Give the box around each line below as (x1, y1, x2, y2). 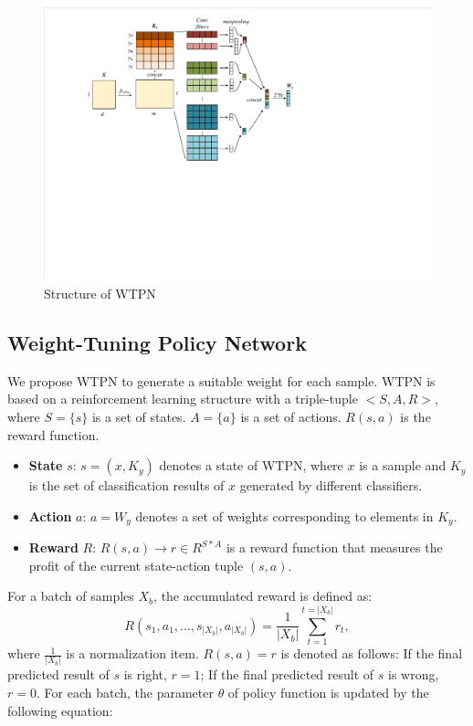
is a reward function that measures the (226, 538, 443, 557)
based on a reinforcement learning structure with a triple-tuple (7, 389, 358, 408)
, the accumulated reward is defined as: (153, 586, 373, 605)
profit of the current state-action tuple (28, 555, 244, 574)
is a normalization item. (66, 644, 199, 663)
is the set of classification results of (28, 476, 225, 495)
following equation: (7, 700, 113, 720)
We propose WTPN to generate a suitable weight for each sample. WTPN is (7, 371, 436, 390)
